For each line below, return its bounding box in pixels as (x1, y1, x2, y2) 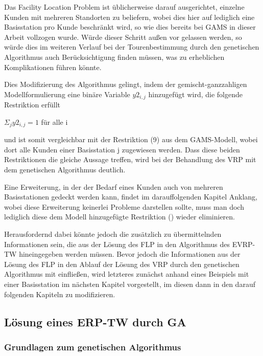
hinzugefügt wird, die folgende (148, 88, 243, 99)
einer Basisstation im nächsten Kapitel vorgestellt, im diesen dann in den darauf (4, 278, 255, 289)
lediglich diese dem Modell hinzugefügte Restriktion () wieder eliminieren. (4, 211, 235, 222)
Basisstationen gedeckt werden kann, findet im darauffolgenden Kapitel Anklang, (4, 191, 257, 202)
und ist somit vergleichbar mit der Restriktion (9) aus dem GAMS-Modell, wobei (4, 134, 258, 145)
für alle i (41, 116, 68, 127)
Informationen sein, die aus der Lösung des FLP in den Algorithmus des (4, 238, 230, 249)
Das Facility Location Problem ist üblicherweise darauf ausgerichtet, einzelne (4, 2, 245, 12)
